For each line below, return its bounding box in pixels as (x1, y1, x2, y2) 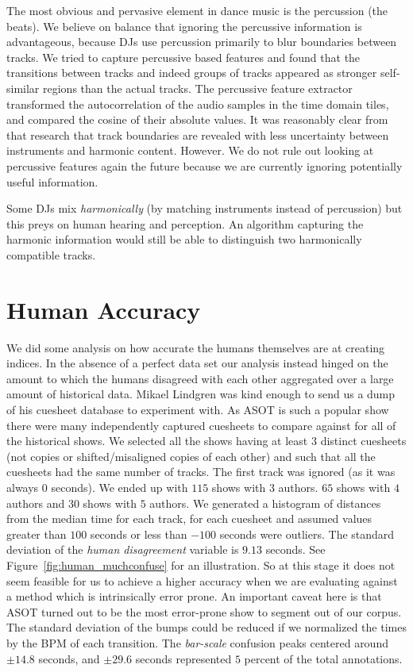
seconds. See (265, 541, 326, 558)
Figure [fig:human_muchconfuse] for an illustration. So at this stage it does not (6, 556, 396, 573)
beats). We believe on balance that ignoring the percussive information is (6, 17, 362, 34)
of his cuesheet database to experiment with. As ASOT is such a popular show (6, 401, 389, 417)
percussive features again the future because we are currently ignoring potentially (6, 157, 403, 174)
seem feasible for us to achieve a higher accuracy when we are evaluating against (6, 572, 398, 589)
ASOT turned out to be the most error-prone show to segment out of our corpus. (6, 603, 402, 620)
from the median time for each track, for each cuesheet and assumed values (6, 510, 372, 527)
